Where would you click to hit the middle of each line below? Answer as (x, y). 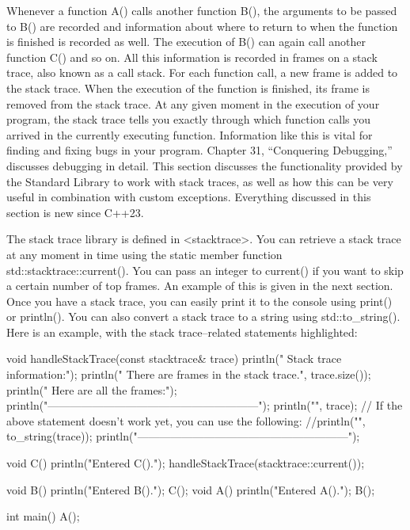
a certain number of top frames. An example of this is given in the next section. (200, 286)
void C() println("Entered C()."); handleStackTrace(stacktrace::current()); (186, 463)
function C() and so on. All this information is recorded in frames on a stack (192, 57)
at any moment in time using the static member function (144, 254)
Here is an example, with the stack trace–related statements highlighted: (182, 332)
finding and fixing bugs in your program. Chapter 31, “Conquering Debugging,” (199, 150)
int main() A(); (43, 516)
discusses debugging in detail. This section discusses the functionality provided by (205, 165)
